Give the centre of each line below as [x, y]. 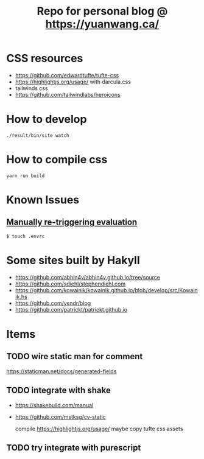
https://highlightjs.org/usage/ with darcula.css [73, 82]
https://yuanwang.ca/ [102, 24]
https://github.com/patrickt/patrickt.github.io [71, 309]
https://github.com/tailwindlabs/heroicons [68, 94]
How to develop [47, 119]
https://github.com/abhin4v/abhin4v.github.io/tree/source [87, 277]
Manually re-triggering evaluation [72, 222]
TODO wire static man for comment [75, 356]
